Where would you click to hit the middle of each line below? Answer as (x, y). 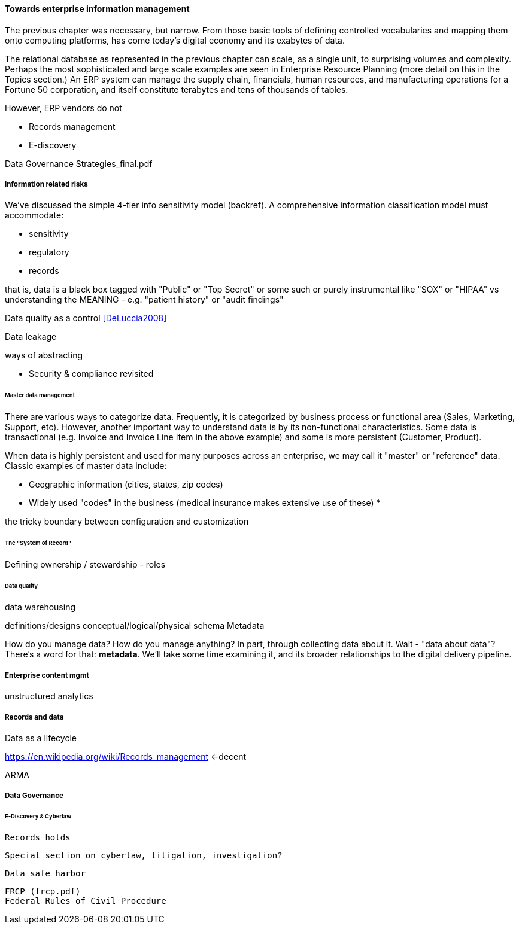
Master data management (40, 395)
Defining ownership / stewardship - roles (85, 564)
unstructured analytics (49, 696)
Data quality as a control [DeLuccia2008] (86, 318)
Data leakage (31, 337)
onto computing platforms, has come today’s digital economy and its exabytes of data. (175, 40)
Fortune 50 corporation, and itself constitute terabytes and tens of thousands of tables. (177, 89)
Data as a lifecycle (41, 738)
